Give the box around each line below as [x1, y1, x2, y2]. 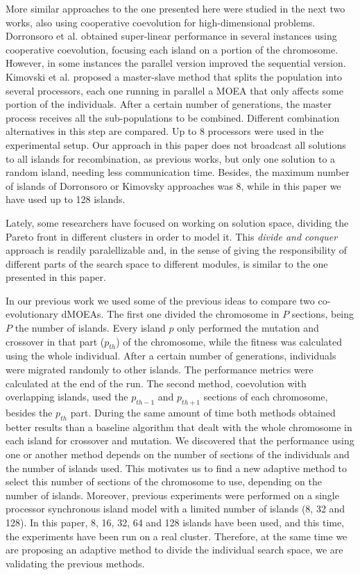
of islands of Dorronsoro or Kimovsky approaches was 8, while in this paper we [6, 178, 341, 193]
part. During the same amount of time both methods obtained [70, 405, 336, 420]
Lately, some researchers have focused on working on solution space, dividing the [6, 215, 349, 229]
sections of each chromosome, [203, 389, 328, 404]
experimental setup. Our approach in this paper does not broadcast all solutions [6, 137, 346, 152]
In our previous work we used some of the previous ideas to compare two [6, 293, 315, 307]
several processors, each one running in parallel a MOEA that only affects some [6, 83, 343, 97]
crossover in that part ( [6, 334, 105, 348]
